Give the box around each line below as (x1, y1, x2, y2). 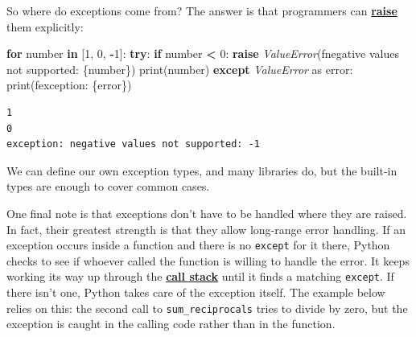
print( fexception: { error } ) (6, 76, 132, 93)
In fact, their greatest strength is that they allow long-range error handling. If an (6, 220, 406, 237)
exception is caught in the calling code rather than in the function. (6, 315, 336, 332)
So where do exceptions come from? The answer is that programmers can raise (6, 2, 397, 18)
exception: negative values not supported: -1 (6, 138, 260, 150)
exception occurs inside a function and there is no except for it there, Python (6, 236, 390, 253)
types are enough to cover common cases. (6, 178, 210, 195)
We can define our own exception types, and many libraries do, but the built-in (6, 162, 397, 179)
